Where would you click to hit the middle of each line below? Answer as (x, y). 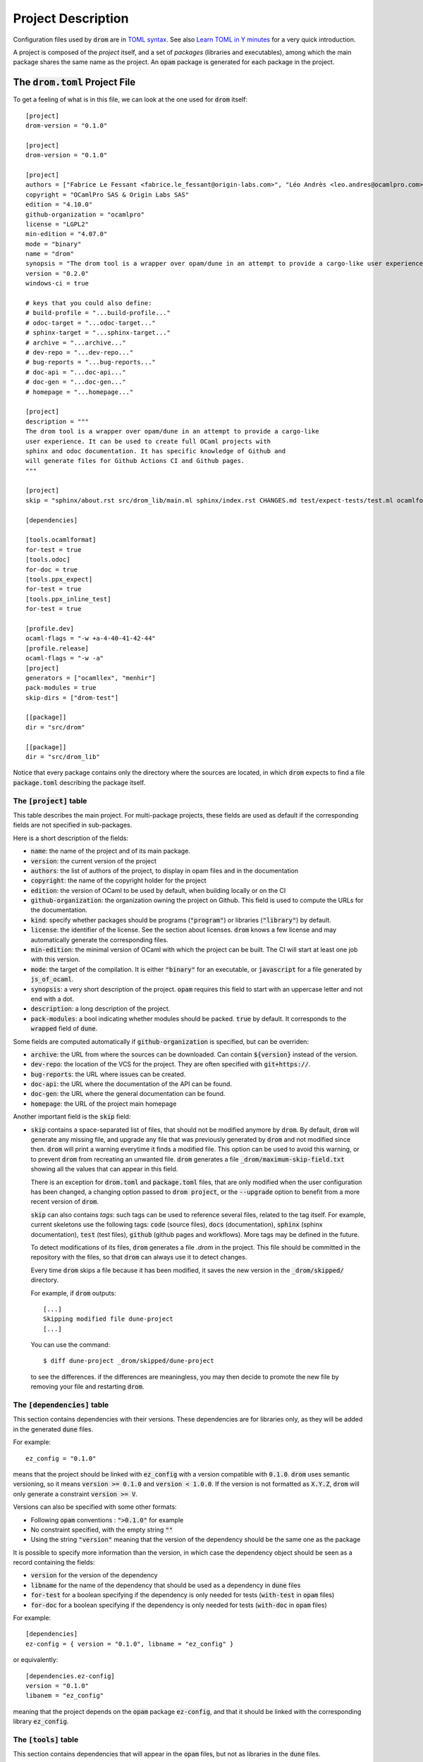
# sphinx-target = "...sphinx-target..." (98, 333)
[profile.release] (57, 648)
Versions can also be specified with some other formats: (95, 1507)
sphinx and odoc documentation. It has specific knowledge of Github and (156, 451)
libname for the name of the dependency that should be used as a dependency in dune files (166, 1585)
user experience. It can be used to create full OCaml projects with (148, 441)
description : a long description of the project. (100, 1009)
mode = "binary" (54, 244)
